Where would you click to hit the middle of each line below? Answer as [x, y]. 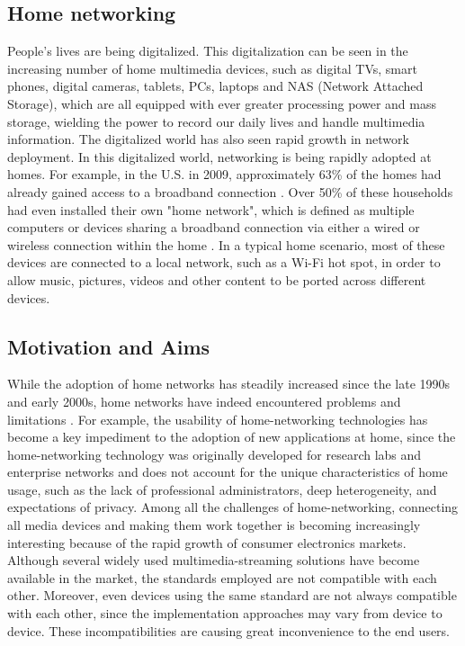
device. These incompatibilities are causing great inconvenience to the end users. [229, 630]
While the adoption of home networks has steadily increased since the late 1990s [229, 384]
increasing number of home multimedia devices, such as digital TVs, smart [212, 68]
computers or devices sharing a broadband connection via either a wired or [214, 227]
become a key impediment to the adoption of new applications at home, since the [232, 437]
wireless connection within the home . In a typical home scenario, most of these [226, 244]
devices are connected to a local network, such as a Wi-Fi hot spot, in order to [224, 262]
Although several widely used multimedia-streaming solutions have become [214, 560]
